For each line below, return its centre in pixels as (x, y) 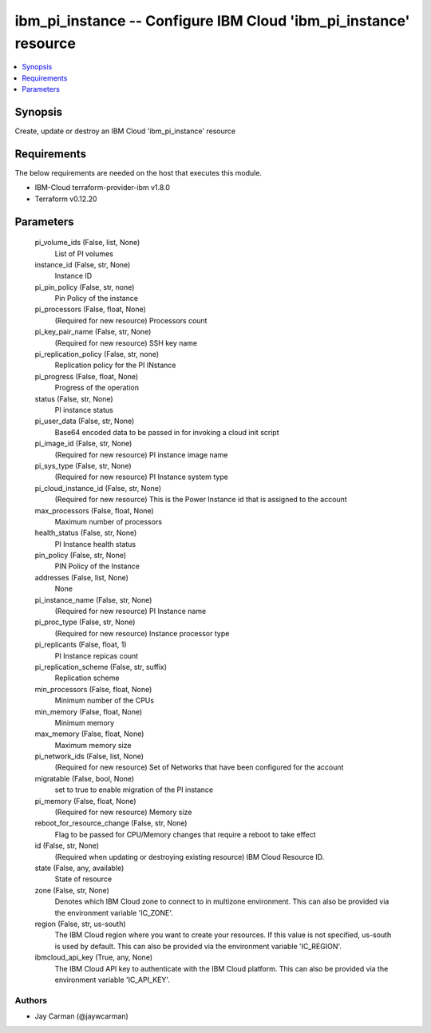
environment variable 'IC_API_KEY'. (113, 980)
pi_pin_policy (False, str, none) (85, 287)
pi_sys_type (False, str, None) (83, 465)
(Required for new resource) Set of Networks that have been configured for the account (199, 767)
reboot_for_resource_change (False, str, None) (111, 823)
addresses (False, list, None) (82, 577)
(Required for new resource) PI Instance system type (142, 477)
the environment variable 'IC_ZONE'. (114, 912)
